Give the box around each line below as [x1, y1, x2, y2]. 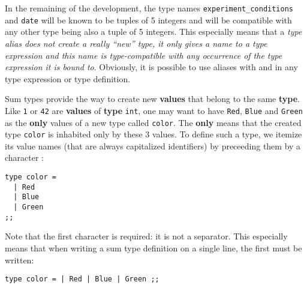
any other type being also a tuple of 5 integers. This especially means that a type [5, 25, 302, 38]
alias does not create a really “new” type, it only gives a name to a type [5, 37, 267, 49]
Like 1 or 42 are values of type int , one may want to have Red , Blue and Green [5, 104, 303, 116]
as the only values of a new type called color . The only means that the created [5, 116, 302, 128]
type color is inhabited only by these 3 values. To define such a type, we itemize [5, 128, 302, 140]
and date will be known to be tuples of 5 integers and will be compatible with [5, 13, 292, 26]
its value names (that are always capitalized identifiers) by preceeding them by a [5, 139, 301, 152]
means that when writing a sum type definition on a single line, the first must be [5, 241, 302, 254]
